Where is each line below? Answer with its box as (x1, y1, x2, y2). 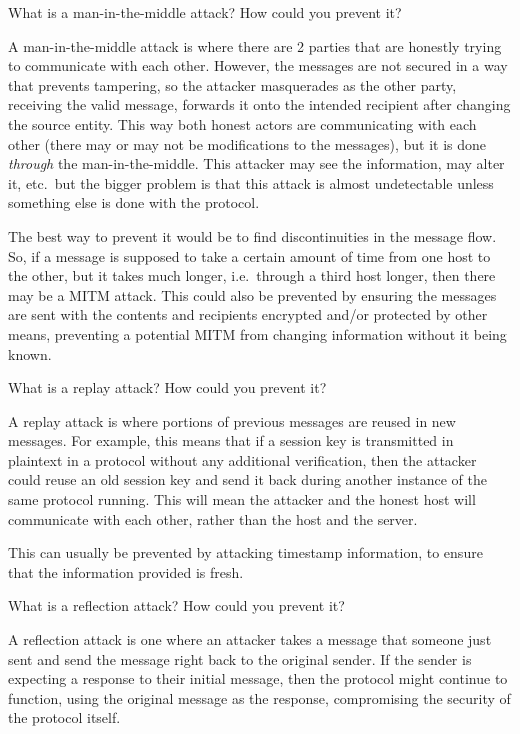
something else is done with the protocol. (8, 192, 260, 213)
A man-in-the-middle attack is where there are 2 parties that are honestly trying (8, 35, 502, 56)
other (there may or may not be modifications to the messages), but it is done (8, 133, 487, 154)
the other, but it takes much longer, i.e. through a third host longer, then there (8, 265, 496, 286)
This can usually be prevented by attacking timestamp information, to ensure (8, 542, 483, 563)
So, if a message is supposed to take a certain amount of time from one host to (8, 245, 491, 266)
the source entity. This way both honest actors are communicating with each (8, 113, 477, 134)
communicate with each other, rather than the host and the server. (8, 508, 418, 529)
